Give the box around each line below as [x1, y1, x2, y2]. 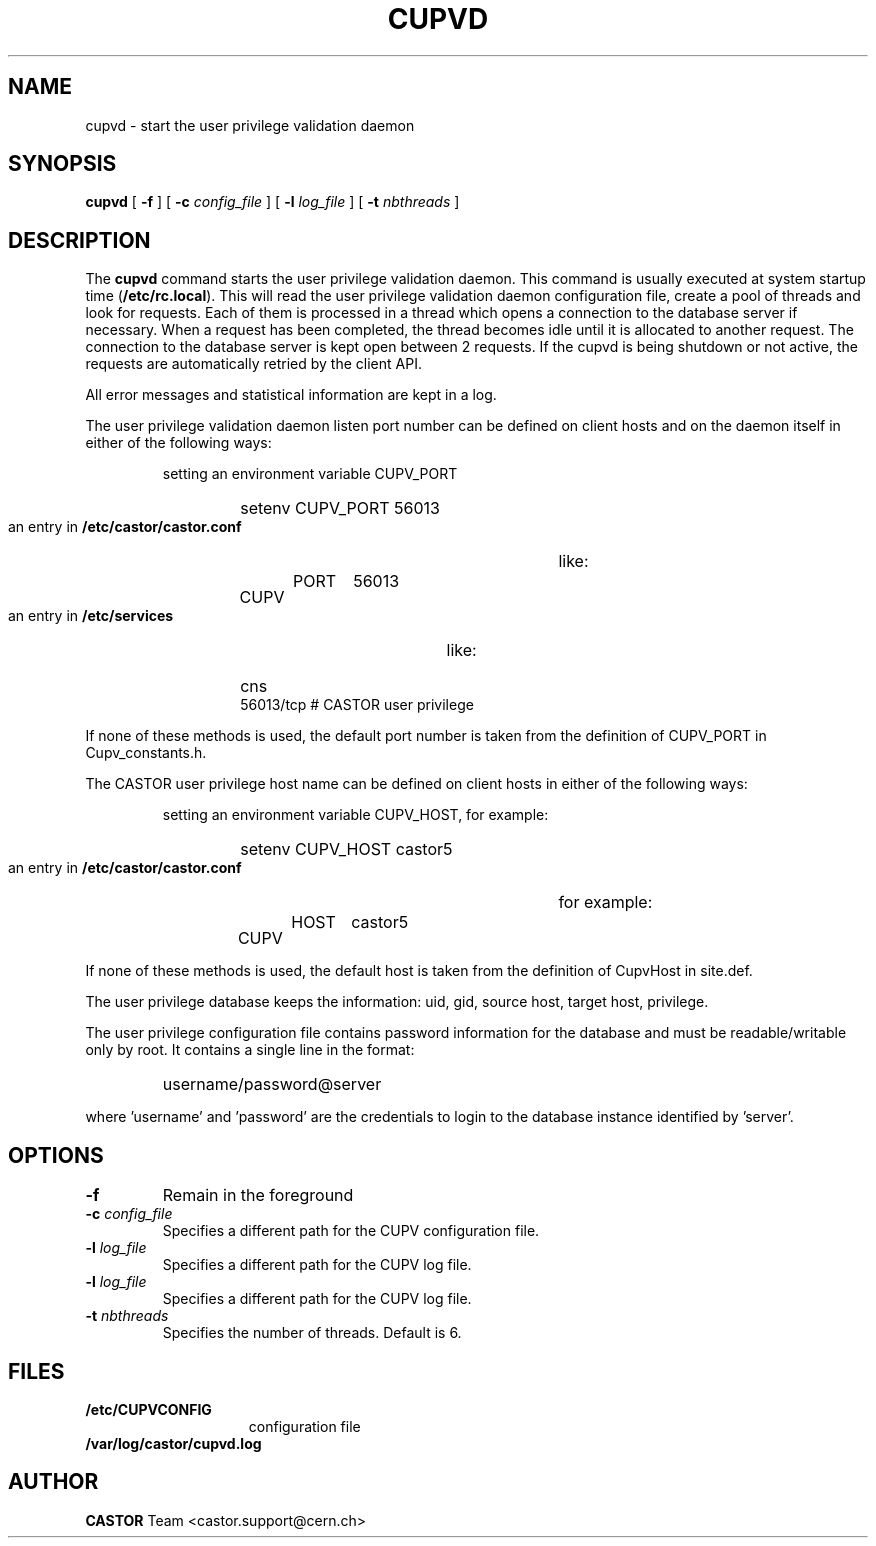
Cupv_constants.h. [85, 744, 207, 762]
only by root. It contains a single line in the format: [85, 1041, 415, 1059]
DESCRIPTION [8, 227, 151, 253]
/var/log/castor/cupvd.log [85, 1434, 262, 1452]
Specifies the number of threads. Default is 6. [162, 1324, 462, 1342]
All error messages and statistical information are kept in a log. [85, 386, 497, 404]
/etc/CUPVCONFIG [85, 1400, 212, 1418]
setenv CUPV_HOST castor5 [240, 839, 453, 860]
